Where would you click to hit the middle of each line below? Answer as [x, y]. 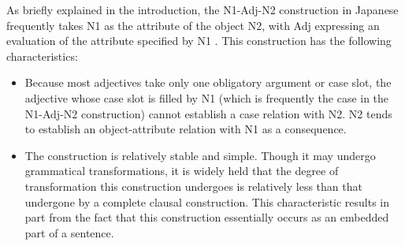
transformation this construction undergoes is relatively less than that [193, 186]
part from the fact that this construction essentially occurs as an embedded [207, 217]
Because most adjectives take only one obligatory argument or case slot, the [208, 82]
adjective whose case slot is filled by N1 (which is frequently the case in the [207, 97]
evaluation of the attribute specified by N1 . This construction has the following [199, 41]
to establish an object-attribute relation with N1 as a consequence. [186, 129]
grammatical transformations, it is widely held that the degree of [182, 171]
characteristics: [42, 56]
